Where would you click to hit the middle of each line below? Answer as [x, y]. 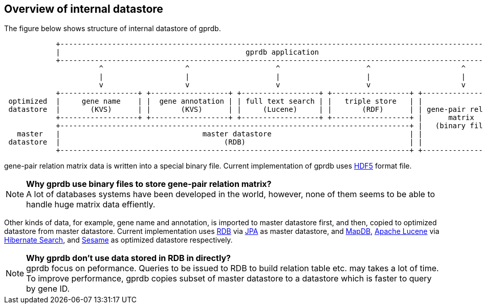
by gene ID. [48, 289]
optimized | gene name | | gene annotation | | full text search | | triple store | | [215, 101]
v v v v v [282, 85]
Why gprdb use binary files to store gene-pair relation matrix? [149, 184]
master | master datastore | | [220, 134]
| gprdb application [188, 52]
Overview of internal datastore [84, 9]
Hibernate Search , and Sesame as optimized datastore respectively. [118, 240]
